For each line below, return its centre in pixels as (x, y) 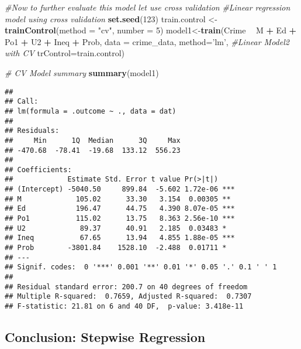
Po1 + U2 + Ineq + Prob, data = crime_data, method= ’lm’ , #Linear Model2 (147, 41)
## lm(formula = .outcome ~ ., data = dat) (91, 111)
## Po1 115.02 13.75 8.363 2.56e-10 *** (120, 219)
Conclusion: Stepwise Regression (105, 337)
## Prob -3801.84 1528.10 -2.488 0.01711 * (116, 248)
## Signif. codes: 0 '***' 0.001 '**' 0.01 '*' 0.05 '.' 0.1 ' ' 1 (141, 267)
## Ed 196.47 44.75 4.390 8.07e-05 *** (120, 209)
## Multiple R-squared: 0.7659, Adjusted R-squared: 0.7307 (128, 297)
